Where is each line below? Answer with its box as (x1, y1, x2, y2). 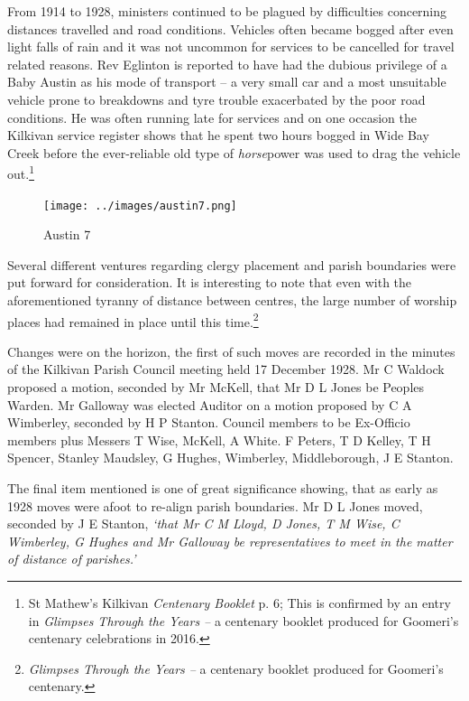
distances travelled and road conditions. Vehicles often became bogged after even (7, 19, 454, 38)
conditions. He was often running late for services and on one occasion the (7, 107, 417, 126)
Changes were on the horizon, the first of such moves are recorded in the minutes (7, 341, 455, 360)
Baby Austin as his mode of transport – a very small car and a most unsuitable (7, 72, 446, 91)
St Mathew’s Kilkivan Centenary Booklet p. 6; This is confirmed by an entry (28, 594, 451, 612)
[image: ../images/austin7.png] (43, 199, 237, 212)
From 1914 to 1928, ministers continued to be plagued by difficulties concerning (7, 2, 447, 20)
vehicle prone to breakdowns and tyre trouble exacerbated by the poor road (7, 89, 426, 108)
